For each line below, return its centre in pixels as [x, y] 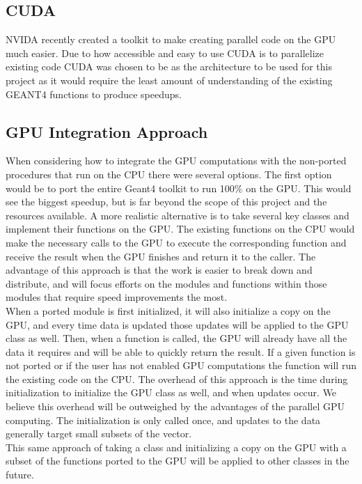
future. [20, 475]
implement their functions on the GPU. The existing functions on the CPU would [180, 229]
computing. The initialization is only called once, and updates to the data [163, 420]
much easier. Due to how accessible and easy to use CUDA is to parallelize [165, 53]
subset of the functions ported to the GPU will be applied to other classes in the [178, 461]
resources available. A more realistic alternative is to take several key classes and [178, 215]
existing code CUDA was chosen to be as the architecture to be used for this [169, 67]
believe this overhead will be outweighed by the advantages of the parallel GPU [175, 406]
